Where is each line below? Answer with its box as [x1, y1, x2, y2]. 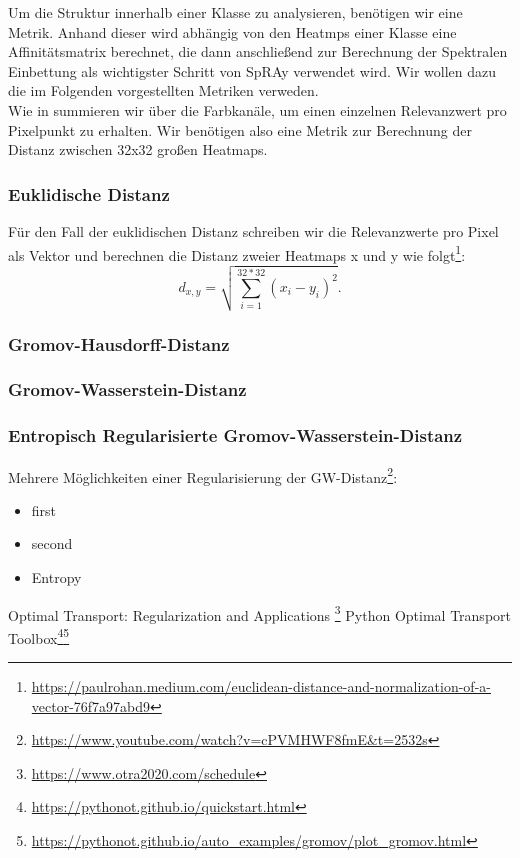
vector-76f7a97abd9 [31, 695, 151, 716]
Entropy [31, 566, 82, 587]
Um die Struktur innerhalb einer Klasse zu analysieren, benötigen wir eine [8, 2, 463, 22]
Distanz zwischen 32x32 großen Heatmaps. [8, 139, 268, 160]
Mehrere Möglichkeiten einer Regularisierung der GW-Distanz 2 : [8, 463, 398, 487]
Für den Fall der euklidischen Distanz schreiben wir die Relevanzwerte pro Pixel [8, 220, 499, 241]
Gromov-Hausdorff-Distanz [8, 331, 230, 356]
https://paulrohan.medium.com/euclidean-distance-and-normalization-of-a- [31, 676, 491, 697]
